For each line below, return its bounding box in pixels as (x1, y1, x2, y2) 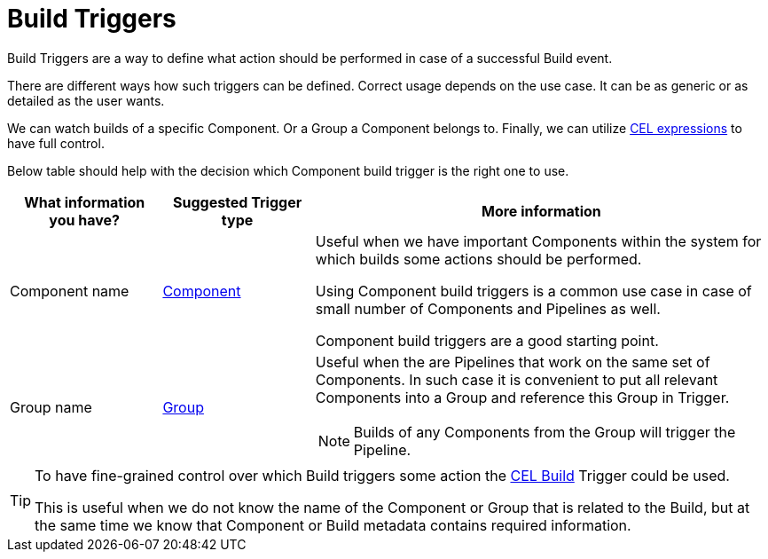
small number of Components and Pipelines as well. (315, 299, 661, 318)
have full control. (7, 135, 105, 151)
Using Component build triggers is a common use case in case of (315, 281, 752, 300)
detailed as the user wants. (7, 92, 165, 108)
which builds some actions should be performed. (315, 249, 642, 268)
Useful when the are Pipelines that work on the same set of (315, 352, 710, 371)
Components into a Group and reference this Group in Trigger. (315, 388, 730, 406)
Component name (10, 281, 129, 300)
